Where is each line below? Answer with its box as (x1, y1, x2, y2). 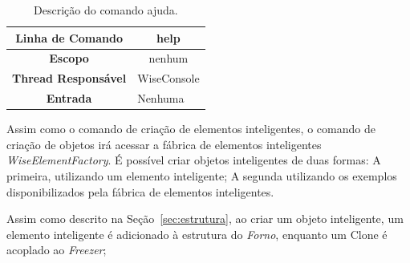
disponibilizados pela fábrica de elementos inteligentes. (6, 183, 274, 200)
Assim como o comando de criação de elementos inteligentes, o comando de (6, 120, 375, 137)
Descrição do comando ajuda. (34, 2, 178, 18)
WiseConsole (137, 70, 200, 87)
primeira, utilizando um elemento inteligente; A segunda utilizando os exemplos (6, 168, 397, 184)
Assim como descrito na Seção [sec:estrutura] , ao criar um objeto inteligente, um (6, 210, 404, 227)
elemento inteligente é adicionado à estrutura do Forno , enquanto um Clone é (6, 225, 388, 242)
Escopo (49, 50, 89, 67)
